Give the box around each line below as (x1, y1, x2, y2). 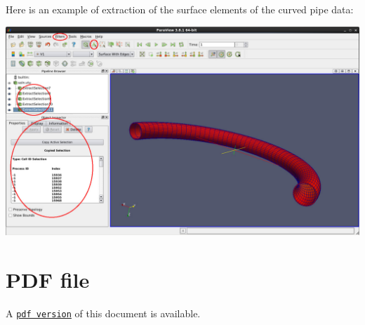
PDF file (6, 265, 90, 293)
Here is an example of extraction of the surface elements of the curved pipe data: (6, 2, 354, 16)
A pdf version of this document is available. (6, 305, 201, 320)
